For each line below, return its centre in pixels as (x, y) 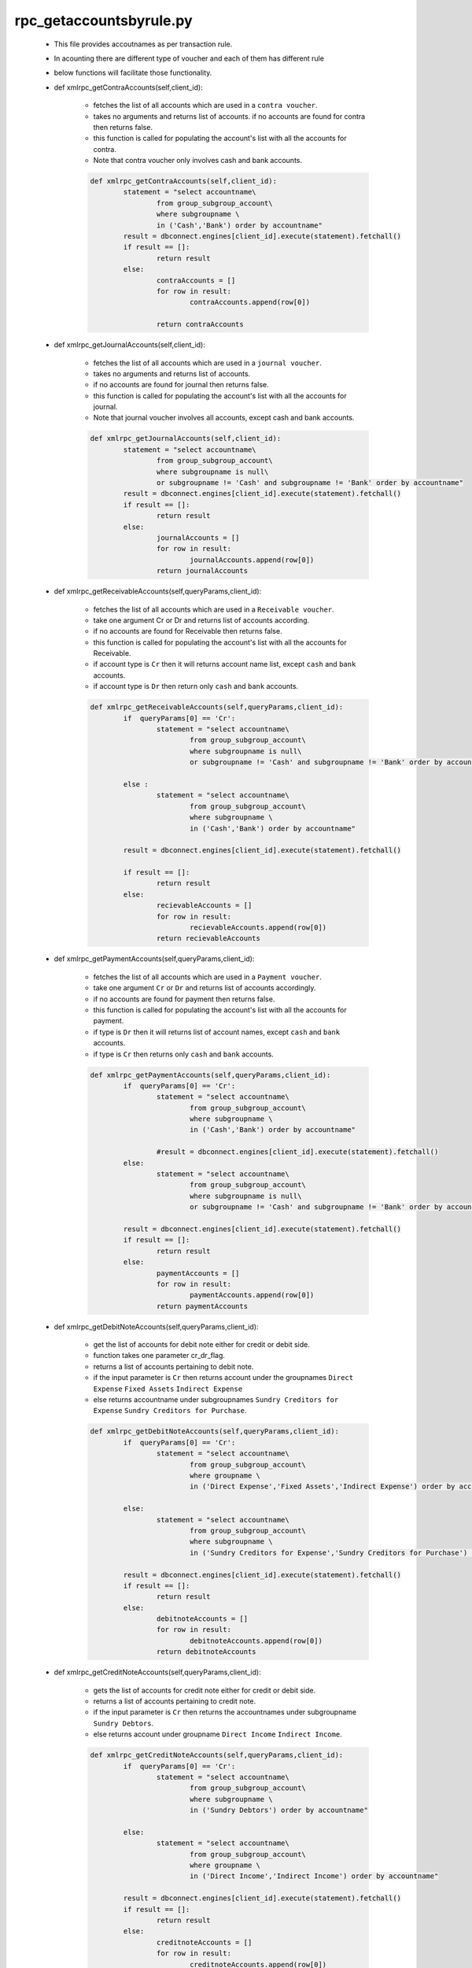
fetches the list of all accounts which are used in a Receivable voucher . (214, 609)
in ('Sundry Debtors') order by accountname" (279, 1810)
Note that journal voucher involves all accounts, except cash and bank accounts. (224, 418)
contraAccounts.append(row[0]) (250, 302)
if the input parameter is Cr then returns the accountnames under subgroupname (225, 1712)
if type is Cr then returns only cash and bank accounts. (184, 1054)
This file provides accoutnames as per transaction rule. (143, 44)
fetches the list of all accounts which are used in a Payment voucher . (208, 977)
